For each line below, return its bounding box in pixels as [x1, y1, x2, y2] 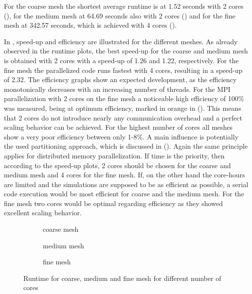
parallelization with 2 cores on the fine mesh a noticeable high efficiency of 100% [4, 93, 244, 104]
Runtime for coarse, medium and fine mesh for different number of [23, 273, 221, 283]
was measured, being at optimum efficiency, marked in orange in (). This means [4, 103, 241, 113]
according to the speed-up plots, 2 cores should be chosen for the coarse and [4, 160, 231, 170]
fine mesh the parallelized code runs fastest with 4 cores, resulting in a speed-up [4, 65, 243, 75]
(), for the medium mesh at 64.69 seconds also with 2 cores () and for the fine [4, 10, 235, 20]
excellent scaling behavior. [4, 208, 82, 218]
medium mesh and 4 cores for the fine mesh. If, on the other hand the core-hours [4, 170, 245, 180]
